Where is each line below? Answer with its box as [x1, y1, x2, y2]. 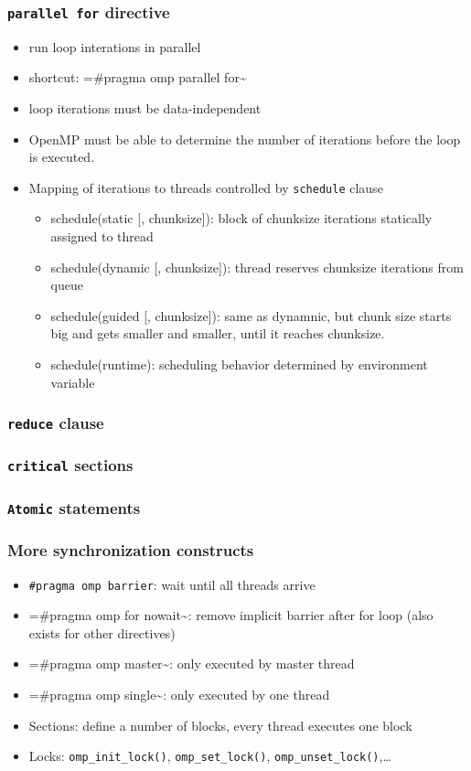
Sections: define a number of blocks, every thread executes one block [28, 715, 412, 734]
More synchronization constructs [7, 539, 254, 562]
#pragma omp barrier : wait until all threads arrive [28, 574, 316, 594]
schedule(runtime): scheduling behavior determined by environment [50, 354, 428, 373]
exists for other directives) [28, 623, 176, 642]
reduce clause [7, 412, 104, 434]
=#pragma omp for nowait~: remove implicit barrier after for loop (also [28, 605, 434, 625]
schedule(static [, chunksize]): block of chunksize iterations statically [50, 209, 433, 228]
